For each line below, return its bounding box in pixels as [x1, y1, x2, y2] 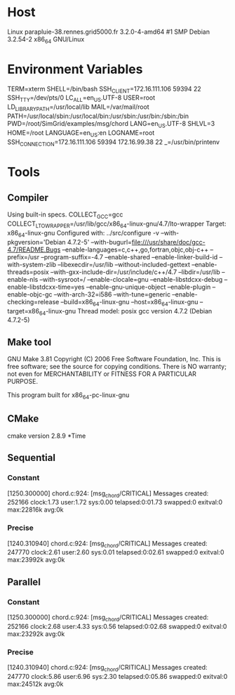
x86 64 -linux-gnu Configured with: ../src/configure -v [7, 229, 160, 239]
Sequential [7, 452, 56, 464]
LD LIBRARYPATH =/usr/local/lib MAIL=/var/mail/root [7, 103, 149, 113]
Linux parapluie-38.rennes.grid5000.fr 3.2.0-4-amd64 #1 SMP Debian [7, 27, 210, 36]
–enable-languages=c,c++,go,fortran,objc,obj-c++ [62, 245, 209, 254]
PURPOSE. [7, 377, 39, 386]
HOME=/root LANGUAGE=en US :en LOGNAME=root [7, 128, 155, 138]
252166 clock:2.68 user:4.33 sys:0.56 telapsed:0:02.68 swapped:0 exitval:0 [7, 622, 227, 630]
